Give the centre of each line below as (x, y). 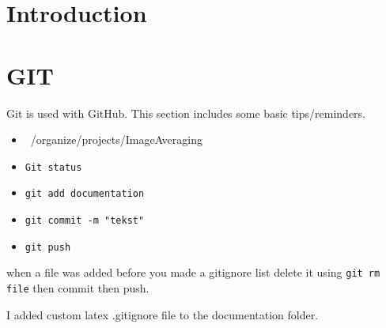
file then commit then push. (78, 287)
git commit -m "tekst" (85, 221)
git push (48, 247)
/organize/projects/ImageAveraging (116, 139)
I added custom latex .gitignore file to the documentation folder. (163, 314)
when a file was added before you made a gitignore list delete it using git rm (193, 272)
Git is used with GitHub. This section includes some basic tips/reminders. (186, 113)
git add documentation (85, 194)
